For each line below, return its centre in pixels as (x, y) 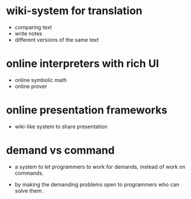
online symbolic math (41, 80)
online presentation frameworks (87, 110)
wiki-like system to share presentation (61, 126)
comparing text (33, 27)
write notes (28, 33)
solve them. (29, 191)
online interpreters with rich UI (83, 64)
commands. (29, 173)
